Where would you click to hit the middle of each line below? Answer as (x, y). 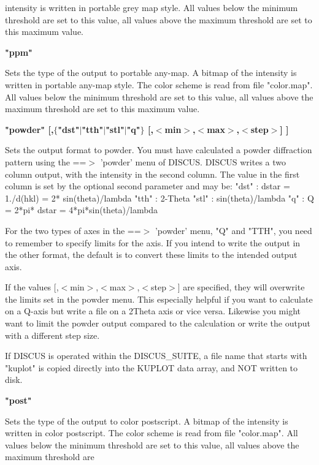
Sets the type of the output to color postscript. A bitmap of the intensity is (147, 421)
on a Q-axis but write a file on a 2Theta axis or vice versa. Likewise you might (153, 311)
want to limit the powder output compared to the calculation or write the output (158, 323)
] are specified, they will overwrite (241, 287)
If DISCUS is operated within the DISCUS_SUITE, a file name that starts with (156, 356)
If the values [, (32, 287)
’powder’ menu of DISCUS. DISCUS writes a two (193, 161)
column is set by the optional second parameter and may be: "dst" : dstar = (148, 186)
